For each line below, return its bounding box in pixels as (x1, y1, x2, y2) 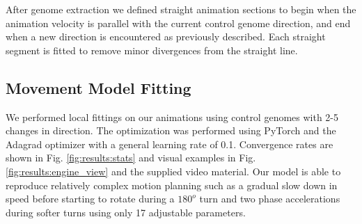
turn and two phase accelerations (199, 191, 340, 206)
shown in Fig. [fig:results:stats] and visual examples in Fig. (6, 150, 256, 165)
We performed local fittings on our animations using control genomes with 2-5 (6, 109, 339, 124)
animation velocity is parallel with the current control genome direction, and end (6, 15, 351, 30)
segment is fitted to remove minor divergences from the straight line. (6, 42, 298, 57)
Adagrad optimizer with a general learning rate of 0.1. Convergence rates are (6, 136, 333, 151)
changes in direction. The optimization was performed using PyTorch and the (6, 123, 336, 138)
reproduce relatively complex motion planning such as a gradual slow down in (6, 177, 338, 192)
